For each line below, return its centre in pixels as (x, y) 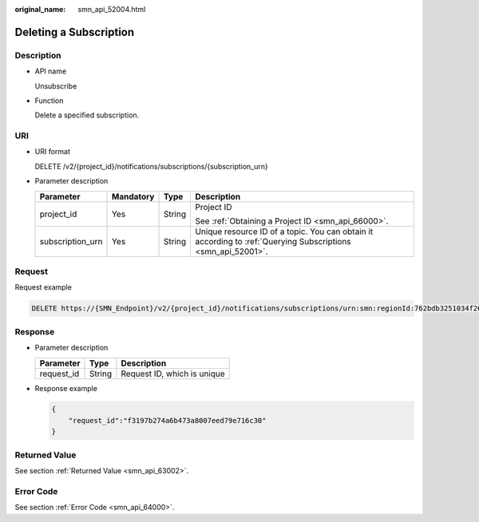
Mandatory (133, 196)
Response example (66, 388)
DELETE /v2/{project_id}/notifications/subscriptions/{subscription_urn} (152, 166)
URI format (53, 152)
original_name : (40, 9)
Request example (43, 287)
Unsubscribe (56, 86)
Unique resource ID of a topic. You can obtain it (284, 231)
